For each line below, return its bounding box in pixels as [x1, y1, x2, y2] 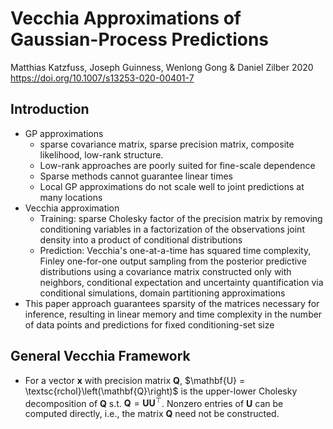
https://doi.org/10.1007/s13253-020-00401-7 [10, 72, 195, 84]
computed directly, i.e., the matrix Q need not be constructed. [24, 408, 280, 420]
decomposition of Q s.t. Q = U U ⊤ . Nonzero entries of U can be [24, 395, 284, 409]
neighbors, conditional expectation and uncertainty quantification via [39, 276, 324, 288]
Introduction [10, 101, 90, 118]
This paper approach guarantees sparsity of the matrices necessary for [24, 297, 320, 309]
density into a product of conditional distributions [39, 233, 243, 246]
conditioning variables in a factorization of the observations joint [39, 223, 305, 235]
